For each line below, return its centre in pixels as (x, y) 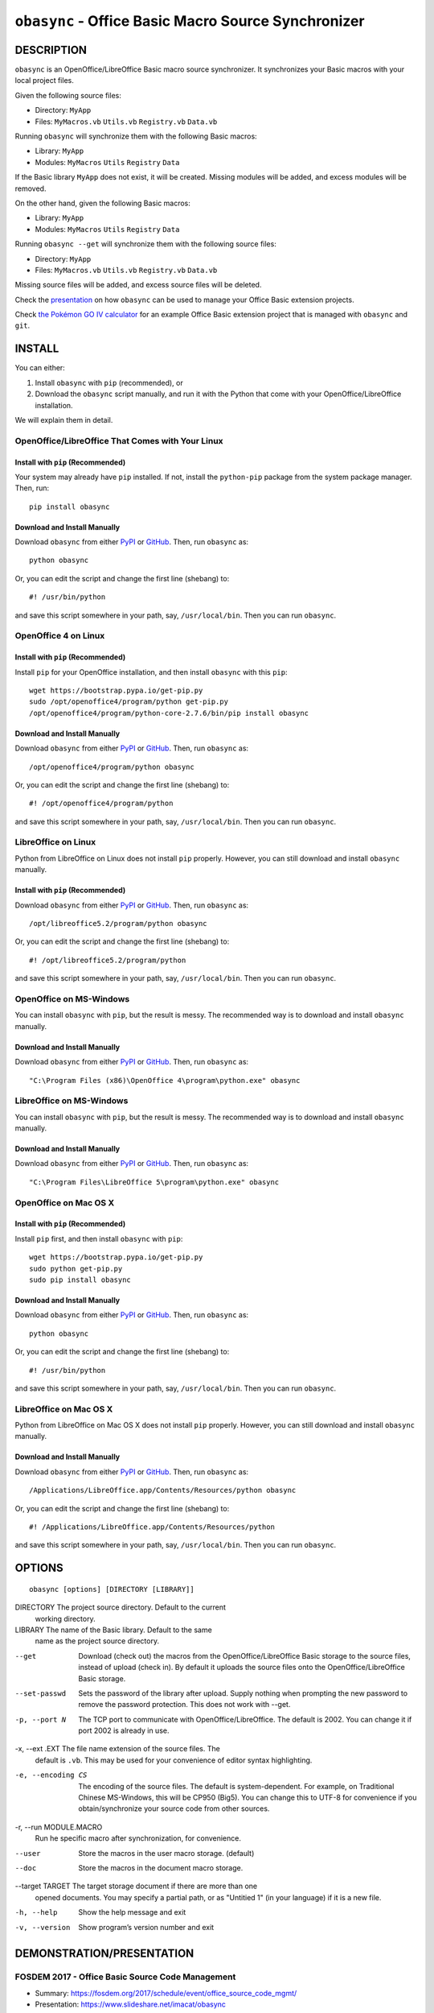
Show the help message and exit (132, 1912)
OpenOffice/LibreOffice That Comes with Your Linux (119, 440)
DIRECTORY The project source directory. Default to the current (121, 1607)
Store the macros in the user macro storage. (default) (166, 1853)
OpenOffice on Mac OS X (65, 1202)
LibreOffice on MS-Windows (72, 1101)
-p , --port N (41, 1720)
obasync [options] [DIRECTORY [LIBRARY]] (112, 1589)
